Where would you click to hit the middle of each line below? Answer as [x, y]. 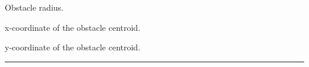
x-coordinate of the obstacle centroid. [73, 27]
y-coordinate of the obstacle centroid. [73, 47]
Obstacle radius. [34, 7]
